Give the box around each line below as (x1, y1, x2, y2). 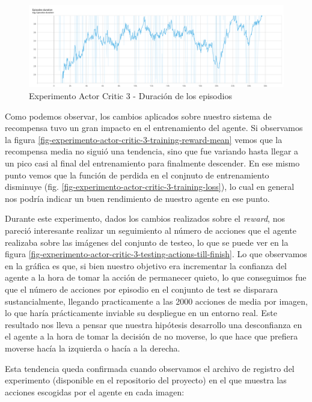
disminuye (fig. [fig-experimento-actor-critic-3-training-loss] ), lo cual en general (5, 180, 295, 193)
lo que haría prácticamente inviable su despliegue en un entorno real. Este (5, 306, 277, 319)
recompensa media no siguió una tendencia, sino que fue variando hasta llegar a (5, 145, 299, 157)
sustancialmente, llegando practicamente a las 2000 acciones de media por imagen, (5, 294, 308, 307)
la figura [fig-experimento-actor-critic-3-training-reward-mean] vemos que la (5, 133, 283, 145)
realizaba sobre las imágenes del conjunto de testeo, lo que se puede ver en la (5, 236, 289, 248)
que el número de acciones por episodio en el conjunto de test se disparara (5, 282, 278, 295)
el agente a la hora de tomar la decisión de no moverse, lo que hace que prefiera (5, 330, 298, 343)
